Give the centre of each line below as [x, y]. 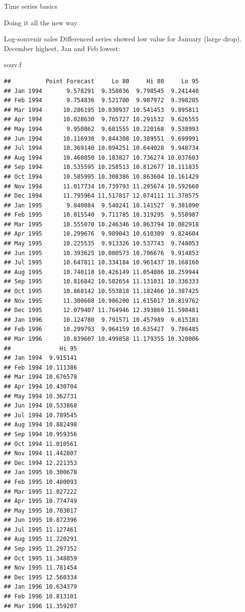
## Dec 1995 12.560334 [41, 577]
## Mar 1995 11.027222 [41, 491]
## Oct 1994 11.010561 [41, 444]
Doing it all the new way [41, 22]
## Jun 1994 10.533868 [41, 406]
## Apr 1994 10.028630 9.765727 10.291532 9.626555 [101, 120]
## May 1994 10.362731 [41, 396]
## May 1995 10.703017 [41, 510]
